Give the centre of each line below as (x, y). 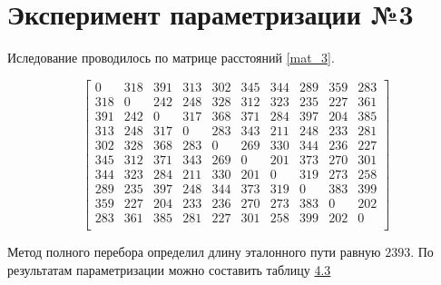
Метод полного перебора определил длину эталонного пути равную (194, 252)
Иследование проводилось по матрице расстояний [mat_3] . (171, 58)
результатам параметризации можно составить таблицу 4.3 (169, 269)
